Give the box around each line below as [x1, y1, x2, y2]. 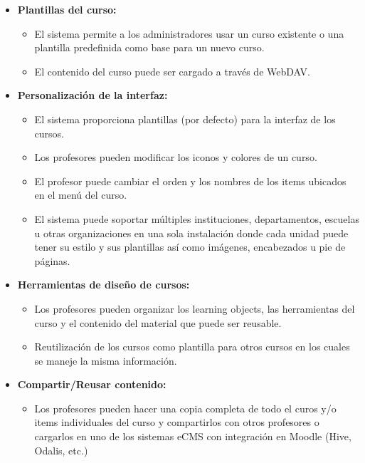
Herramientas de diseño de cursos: [17, 277, 190, 292]
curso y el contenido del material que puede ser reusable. [34, 315, 282, 330]
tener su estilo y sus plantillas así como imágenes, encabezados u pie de [34, 239, 346, 254]
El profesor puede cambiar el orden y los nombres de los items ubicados [34, 173, 347, 188]
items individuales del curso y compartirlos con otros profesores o [34, 415, 319, 430]
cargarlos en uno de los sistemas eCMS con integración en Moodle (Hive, [34, 429, 351, 444]
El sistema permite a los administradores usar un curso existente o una [34, 26, 344, 41]
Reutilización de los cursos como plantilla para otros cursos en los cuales [34, 339, 350, 354]
